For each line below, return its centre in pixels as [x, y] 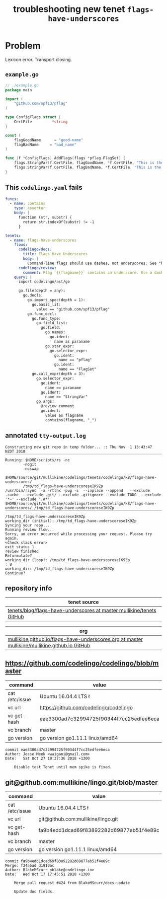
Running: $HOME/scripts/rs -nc [38, 460]
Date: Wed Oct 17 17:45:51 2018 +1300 [48, 874]
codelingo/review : [37, 268]
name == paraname [63, 388]
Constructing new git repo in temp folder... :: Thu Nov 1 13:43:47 [79, 447]
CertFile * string [41, 122]
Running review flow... [30, 529]
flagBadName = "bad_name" [45, 145]
